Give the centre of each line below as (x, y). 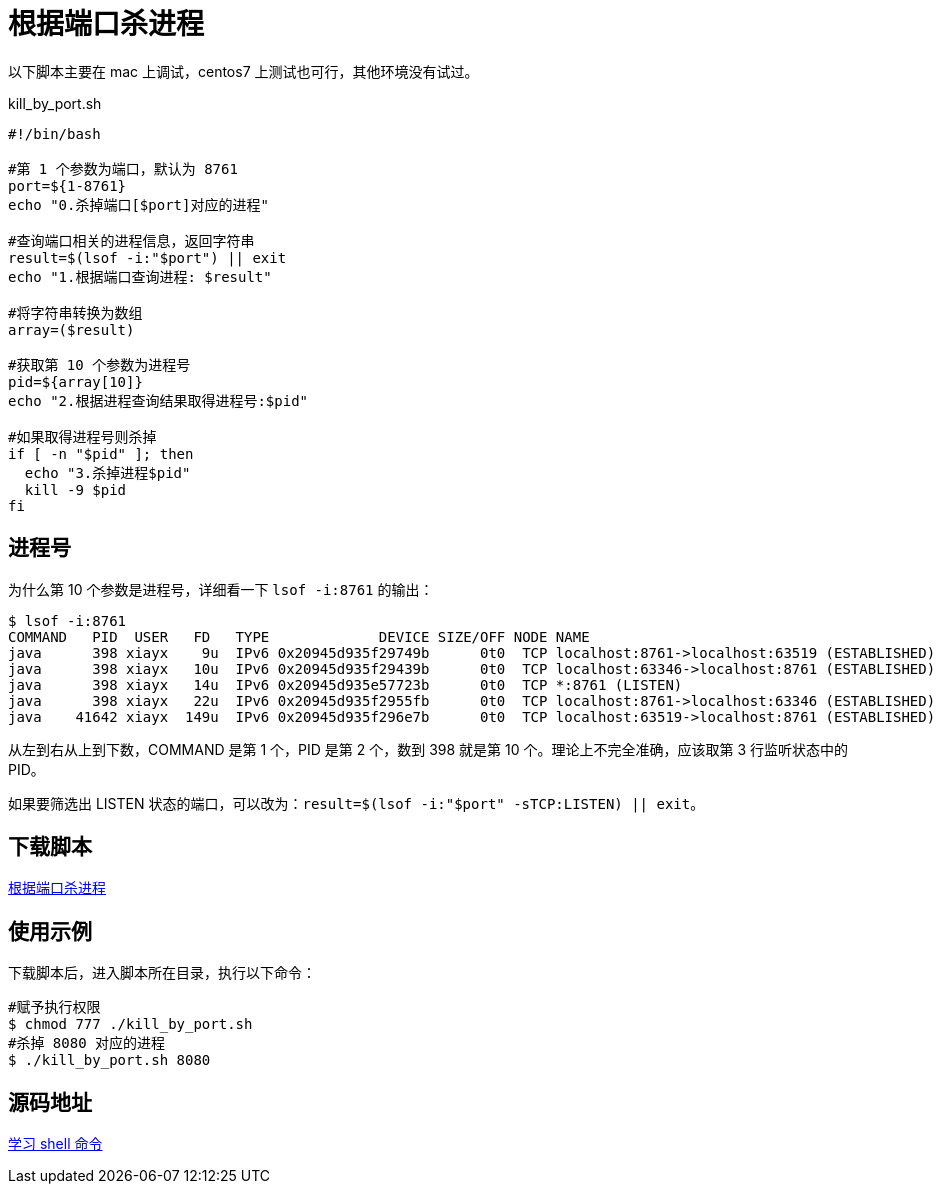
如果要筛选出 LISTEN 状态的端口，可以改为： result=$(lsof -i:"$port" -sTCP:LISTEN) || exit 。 (356, 803)
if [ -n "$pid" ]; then (101, 453)
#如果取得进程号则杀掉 (82, 436)
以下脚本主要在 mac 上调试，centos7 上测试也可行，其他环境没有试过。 (243, 71)
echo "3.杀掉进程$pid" (107, 472)
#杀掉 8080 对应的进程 (87, 1043)
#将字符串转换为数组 (75, 312)
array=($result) (71, 329)
